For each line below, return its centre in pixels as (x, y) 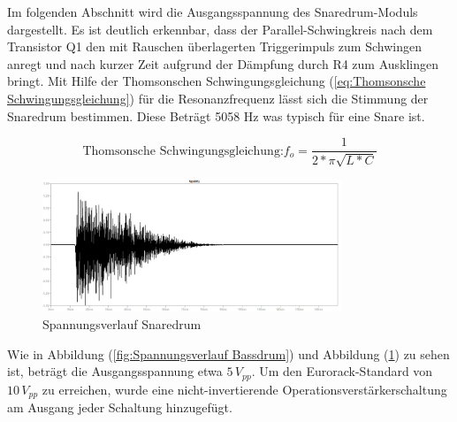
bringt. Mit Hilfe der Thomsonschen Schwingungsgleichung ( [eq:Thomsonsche (217, 81)
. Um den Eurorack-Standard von (342, 371)
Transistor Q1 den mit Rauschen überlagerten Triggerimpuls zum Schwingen (214, 46)
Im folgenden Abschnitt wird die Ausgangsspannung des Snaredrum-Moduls (213, 12)
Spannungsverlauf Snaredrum (122, 323)
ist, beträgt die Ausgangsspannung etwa (115, 371)
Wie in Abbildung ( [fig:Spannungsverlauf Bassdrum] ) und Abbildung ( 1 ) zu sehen (228, 353)
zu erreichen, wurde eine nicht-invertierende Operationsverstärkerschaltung (244, 389)
